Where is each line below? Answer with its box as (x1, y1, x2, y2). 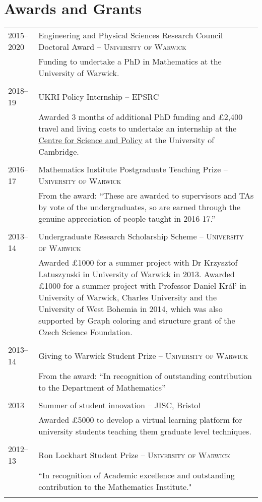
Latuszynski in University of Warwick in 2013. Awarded (38, 268, 235, 280)
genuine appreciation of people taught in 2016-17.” (38, 213, 216, 225)
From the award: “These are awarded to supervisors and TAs (38, 190, 254, 202)
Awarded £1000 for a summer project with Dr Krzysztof (38, 257, 238, 269)
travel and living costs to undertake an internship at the (38, 122, 237, 135)
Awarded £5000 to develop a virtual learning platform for (38, 414, 242, 426)
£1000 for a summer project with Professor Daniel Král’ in (38, 280, 246, 292)
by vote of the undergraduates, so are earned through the (38, 201, 241, 213)
